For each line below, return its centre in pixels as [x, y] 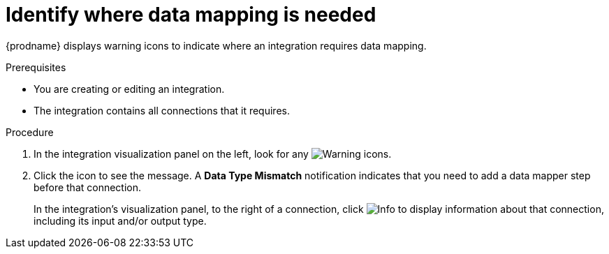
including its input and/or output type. [120, 221]
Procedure [30, 132]
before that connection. [88, 187]
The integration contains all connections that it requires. [162, 110]
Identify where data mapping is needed [191, 15]
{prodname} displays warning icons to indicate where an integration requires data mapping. [216, 45]
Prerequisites [36, 67]
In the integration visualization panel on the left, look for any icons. [213, 154]
